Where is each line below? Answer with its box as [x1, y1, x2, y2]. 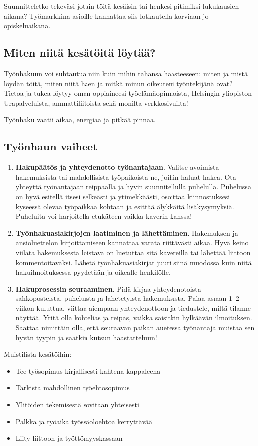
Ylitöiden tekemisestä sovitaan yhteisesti [15, 399, 139, 410]
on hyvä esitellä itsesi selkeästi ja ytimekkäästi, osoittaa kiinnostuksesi [15, 191, 230, 201]
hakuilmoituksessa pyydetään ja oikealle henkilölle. [15, 267, 171, 277]
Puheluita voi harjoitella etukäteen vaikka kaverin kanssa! [15, 211, 192, 221]
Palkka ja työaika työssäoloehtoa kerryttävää [15, 416, 152, 426]
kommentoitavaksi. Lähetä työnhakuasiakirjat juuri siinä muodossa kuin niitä [15, 257, 252, 267]
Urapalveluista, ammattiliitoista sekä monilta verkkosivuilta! [4, 97, 188, 108]
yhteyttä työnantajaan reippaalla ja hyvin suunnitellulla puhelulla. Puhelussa [15, 181, 251, 192]
